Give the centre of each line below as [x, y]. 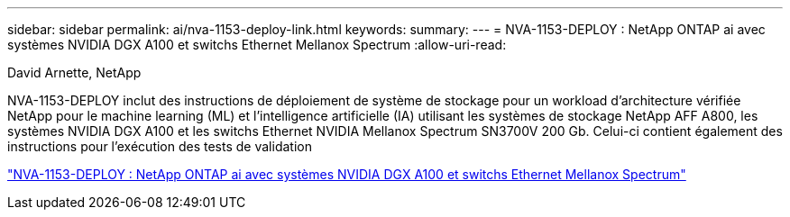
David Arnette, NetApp [74, 72]
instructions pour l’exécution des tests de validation [160, 146]
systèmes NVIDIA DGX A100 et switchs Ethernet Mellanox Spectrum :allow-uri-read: [257, 45]
